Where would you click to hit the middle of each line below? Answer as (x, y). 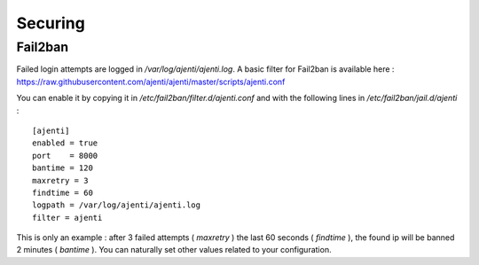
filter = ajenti (67, 218)
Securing (51, 23)
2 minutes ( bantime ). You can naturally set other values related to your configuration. (174, 250)
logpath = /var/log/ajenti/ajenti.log (117, 205)
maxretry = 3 (60, 180)
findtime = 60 (63, 192)
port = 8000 (65, 156)
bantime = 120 (63, 168)
